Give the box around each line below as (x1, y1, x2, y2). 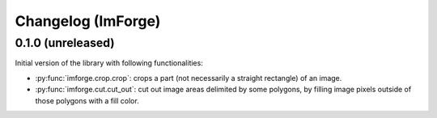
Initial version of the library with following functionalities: (15, 58, 204, 68)
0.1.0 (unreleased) (15, 36, 115, 50)
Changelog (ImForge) (15, 12, 161, 30)
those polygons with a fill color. (35, 95, 139, 105)
